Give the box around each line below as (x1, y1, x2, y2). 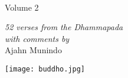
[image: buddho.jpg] (5, 64, 86, 73)
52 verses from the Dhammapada (5, 21, 123, 33)
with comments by (5, 32, 70, 44)
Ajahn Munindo (5, 44, 62, 56)
